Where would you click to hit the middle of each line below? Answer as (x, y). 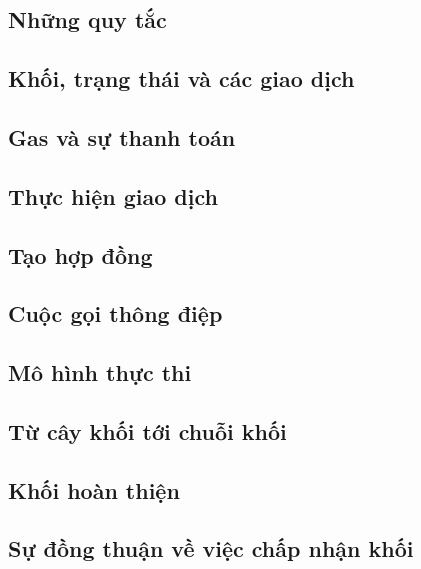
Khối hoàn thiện (94, 489)
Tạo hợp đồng (80, 254)
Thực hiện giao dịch (113, 195)
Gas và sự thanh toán (122, 136)
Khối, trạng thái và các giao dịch (181, 78)
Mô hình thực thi (100, 372)
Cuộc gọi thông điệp (115, 313)
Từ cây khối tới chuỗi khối (147, 430)
